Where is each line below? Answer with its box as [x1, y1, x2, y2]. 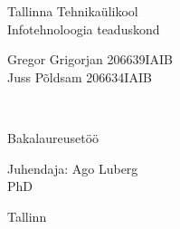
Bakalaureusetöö [7, 128, 99, 147]
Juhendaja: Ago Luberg [7, 158, 138, 177]
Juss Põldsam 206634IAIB [7, 67, 152, 86]
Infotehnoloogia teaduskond [7, 19, 160, 38]
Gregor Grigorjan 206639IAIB [7, 50, 173, 69]
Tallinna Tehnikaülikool [7, 2, 138, 20]
